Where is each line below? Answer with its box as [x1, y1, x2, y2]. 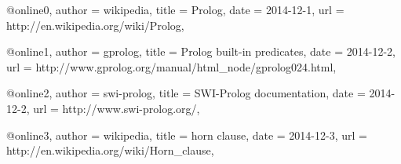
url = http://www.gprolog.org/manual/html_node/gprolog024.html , [6, 58, 337, 75]
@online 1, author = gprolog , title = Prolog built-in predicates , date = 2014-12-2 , [6, 43, 396, 60]
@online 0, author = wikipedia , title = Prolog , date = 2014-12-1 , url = [6, 2, 344, 17]
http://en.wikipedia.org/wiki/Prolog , [6, 16, 184, 33]
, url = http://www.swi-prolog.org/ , [26, 100, 200, 116]
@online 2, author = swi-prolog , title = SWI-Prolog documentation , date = [6, 85, 366, 101]
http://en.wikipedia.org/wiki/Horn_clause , [6, 142, 214, 159]
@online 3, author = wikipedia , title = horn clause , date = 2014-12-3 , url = [6, 126, 367, 143]
